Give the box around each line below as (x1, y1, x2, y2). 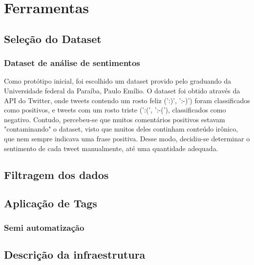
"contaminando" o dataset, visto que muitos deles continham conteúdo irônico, (4, 124, 238, 134)
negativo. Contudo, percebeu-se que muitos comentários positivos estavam (4, 114, 225, 124)
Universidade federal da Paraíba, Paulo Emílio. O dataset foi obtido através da (4, 85, 240, 95)
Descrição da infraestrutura (4, 246, 146, 262)
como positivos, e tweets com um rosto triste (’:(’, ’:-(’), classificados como (4, 105, 226, 115)
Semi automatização (4, 221, 85, 233)
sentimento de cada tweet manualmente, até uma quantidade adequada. (4, 143, 218, 153)
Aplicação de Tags (4, 196, 97, 211)
